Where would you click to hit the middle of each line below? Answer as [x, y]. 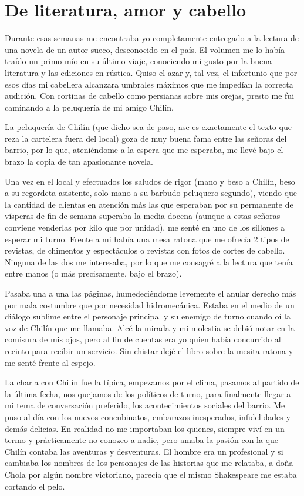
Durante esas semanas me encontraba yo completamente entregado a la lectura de [152, 38]
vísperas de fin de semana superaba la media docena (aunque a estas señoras [143, 216]
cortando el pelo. [35, 486]
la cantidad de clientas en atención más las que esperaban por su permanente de [149, 204]
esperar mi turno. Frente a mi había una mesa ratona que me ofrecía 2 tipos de [147, 239]
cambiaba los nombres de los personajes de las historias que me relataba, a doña [149, 463]
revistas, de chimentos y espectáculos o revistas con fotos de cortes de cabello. [145, 250]
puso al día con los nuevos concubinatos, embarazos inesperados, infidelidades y [148, 416]
